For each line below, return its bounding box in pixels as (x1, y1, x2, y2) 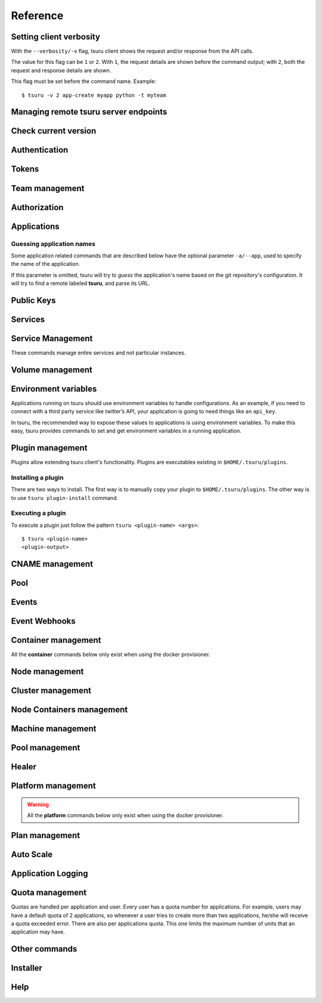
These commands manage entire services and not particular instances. (11, 349, 186, 356)
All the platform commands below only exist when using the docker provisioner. (27, 812, 224, 819)
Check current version (11, 126, 97, 136)
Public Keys (11, 295, 56, 305)
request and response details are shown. (11, 66, 112, 74)
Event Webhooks (11, 616, 76, 627)
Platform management (11, 781, 96, 791)
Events (11, 597, 38, 608)
